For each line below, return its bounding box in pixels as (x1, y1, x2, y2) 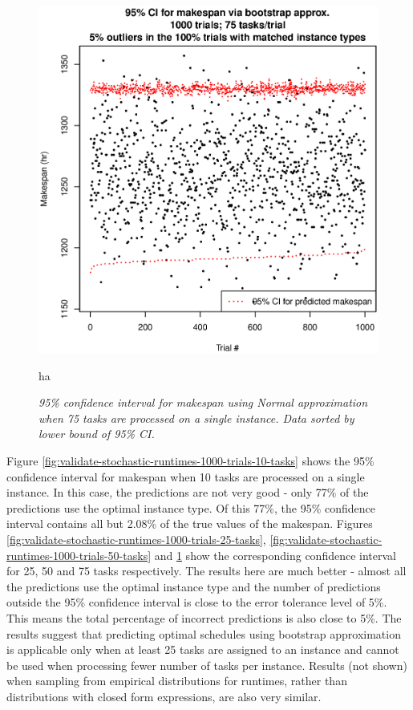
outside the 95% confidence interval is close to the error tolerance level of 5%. (6, 594, 387, 611)
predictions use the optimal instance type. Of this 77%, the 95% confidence (6, 499, 375, 516)
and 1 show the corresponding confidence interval (154, 546, 397, 563)
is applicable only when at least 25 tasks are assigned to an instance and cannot (6, 641, 399, 658)
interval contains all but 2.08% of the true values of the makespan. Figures (6, 515, 373, 532)
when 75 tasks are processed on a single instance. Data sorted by (38, 409, 354, 426)
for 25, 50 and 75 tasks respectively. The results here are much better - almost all (6, 562, 407, 579)
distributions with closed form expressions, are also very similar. (6, 688, 322, 704)
